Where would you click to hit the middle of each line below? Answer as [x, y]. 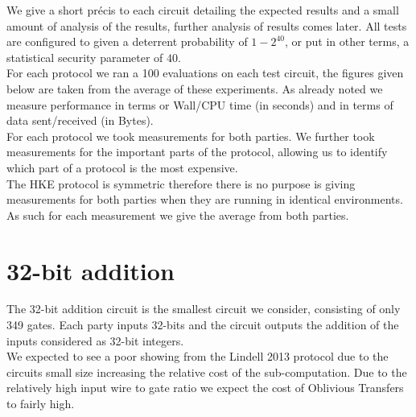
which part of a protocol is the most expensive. [122, 167]
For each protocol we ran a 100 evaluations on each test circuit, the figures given [205, 73]
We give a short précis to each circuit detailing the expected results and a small [203, 10]
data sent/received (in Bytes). [80, 120]
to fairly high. [41, 403]
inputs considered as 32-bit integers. [95, 340]
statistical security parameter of [85, 57]
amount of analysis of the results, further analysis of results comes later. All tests [207, 25]
